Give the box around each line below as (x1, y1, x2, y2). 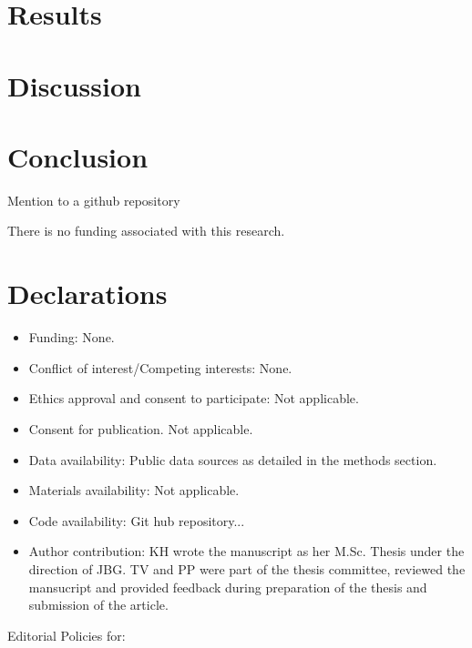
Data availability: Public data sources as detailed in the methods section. (28, 450, 437, 469)
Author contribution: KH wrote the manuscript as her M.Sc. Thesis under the (28, 542, 465, 561)
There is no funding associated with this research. (7, 221, 285, 240)
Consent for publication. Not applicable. (28, 419, 253, 438)
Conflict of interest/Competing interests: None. (28, 358, 292, 377)
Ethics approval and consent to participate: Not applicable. (28, 389, 359, 408)
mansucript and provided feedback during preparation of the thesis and (28, 577, 427, 596)
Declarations (7, 275, 168, 312)
